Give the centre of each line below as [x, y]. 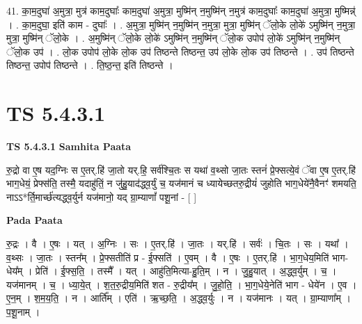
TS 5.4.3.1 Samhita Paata [69, 146]
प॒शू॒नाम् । [23, 312]
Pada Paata [34, 220]
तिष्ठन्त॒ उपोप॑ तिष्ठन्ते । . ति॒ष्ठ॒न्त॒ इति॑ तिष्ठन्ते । [90, 65]
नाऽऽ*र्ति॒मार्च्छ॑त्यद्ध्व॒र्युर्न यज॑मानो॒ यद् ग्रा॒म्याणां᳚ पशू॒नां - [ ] [102, 196]
